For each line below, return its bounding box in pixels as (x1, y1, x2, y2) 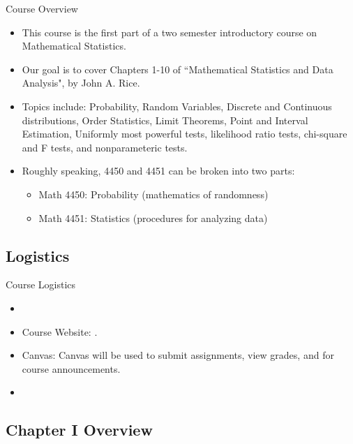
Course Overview (6, 1, 78, 15)
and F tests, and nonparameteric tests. (22, 140, 188, 154)
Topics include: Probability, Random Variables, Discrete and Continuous (22, 98, 332, 113)
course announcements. (22, 361, 121, 376)
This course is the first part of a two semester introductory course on (22, 24, 317, 39)
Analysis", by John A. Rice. (22, 75, 140, 90)
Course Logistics (6, 277, 76, 292)
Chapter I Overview (6, 419, 153, 441)
